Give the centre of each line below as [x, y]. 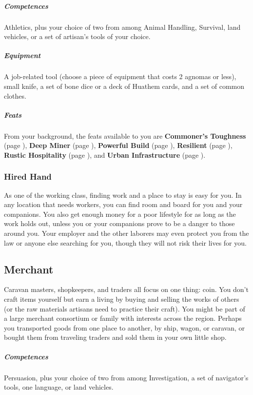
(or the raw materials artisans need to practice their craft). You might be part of [125, 308]
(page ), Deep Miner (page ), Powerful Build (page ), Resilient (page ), [118, 145]
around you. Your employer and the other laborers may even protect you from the [126, 233]
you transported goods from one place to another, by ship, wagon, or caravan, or [125, 327]
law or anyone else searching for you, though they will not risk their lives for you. [125, 242]
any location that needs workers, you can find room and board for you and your [123, 204]
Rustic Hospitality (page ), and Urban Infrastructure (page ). [105, 155]
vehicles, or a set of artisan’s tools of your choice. [77, 36]
